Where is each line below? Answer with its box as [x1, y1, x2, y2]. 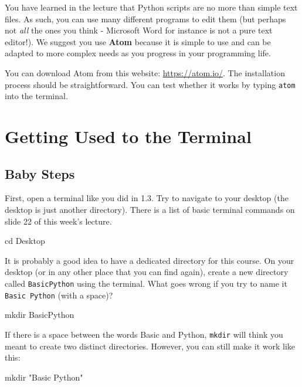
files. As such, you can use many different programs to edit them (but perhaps [5, 12, 286, 25]
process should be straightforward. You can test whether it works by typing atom [5, 78, 296, 90]
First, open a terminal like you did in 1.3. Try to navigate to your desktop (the [5, 192, 289, 204]
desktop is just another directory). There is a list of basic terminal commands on [5, 203, 295, 215]
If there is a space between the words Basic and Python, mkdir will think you [5, 328, 283, 340]
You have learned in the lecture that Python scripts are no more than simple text [5, 1, 298, 13]
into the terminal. [5, 90, 68, 102]
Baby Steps [5, 164, 75, 182]
